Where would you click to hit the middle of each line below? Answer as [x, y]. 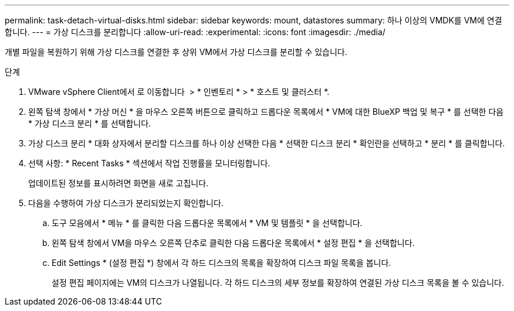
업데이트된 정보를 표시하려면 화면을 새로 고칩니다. [119, 183]
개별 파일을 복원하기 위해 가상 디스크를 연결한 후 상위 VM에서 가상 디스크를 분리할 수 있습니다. [176, 52]
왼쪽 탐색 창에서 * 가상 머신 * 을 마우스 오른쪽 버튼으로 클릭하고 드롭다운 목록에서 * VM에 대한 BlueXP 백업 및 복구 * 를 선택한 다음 [266, 112]
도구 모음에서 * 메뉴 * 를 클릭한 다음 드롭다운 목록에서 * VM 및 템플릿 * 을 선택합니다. [207, 223]
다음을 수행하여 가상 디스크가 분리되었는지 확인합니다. [126, 203]
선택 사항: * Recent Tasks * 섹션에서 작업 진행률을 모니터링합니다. [149, 163]
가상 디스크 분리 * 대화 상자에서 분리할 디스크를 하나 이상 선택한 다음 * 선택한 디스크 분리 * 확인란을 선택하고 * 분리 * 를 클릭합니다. [267, 143]
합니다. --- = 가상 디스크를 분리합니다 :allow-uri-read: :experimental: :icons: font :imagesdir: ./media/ [195, 32]
